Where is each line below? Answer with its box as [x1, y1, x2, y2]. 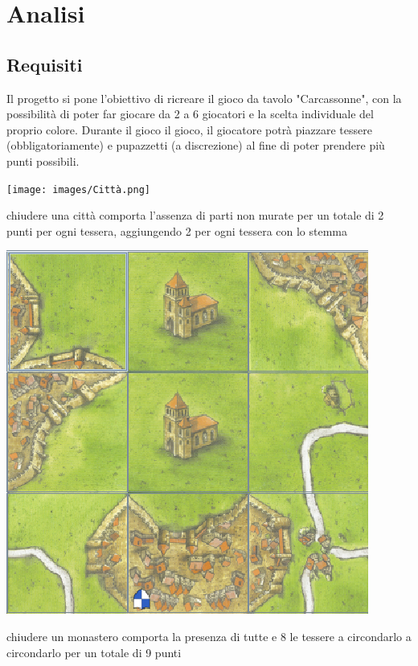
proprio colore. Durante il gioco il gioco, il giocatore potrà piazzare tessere [6, 121, 372, 138]
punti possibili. [6, 152, 80, 169]
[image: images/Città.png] [6, 183, 150, 195]
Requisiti [6, 51, 83, 76]
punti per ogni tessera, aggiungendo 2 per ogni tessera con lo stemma [6, 222, 348, 239]
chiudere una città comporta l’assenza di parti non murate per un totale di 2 [6, 207, 384, 224]
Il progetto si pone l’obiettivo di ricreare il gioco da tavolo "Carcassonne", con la [6, 89, 402, 106]
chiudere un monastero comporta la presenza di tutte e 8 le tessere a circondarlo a [6, 627, 412, 644]
